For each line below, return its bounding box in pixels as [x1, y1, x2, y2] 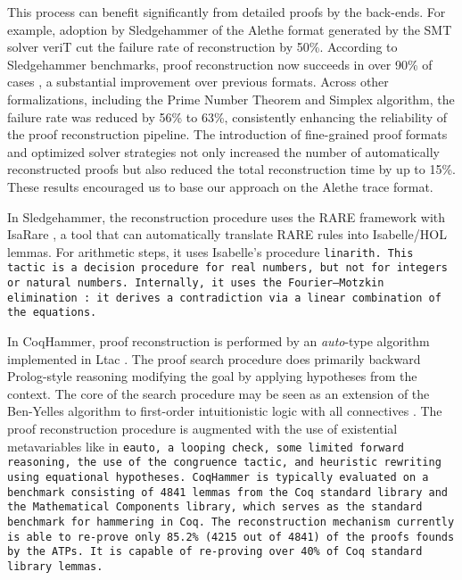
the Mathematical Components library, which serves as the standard [7, 501, 423, 514]
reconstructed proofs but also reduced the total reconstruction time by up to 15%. [7, 160, 456, 178]
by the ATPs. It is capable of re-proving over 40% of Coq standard [7, 545, 423, 559]
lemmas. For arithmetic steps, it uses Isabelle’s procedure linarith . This [7, 242, 414, 261]
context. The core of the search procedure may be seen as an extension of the [7, 384, 430, 402]
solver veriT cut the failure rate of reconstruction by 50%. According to [7, 37, 398, 56]
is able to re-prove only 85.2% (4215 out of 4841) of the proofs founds [7, 530, 455, 543]
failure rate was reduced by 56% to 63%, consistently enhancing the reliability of [7, 107, 448, 126]
